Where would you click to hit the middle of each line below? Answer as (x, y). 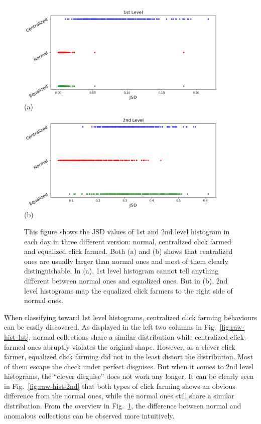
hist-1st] (17, 336)
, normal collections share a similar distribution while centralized (128, 336)
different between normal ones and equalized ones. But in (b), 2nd (126, 280)
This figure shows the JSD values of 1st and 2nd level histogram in (127, 231)
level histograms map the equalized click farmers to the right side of (128, 290)
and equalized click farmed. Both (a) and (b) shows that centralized (128, 251)
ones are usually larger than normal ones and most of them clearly (126, 261)
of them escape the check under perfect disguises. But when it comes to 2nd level (129, 366)
